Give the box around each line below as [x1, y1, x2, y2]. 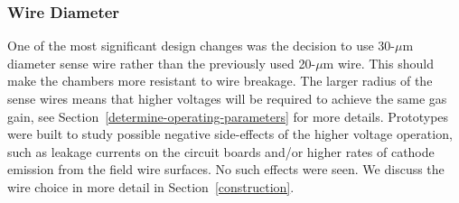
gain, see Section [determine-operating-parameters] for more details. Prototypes [7, 106, 449, 125]
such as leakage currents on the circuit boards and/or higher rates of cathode [7, 142, 435, 161]
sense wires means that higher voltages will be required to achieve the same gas [7, 89, 447, 107]
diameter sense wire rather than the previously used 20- [7, 53, 316, 72]
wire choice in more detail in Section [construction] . [7, 177, 295, 196]
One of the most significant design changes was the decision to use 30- [7, 36, 396, 55]
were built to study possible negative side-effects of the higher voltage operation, [7, 125, 453, 143]
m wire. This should [323, 53, 434, 72]
